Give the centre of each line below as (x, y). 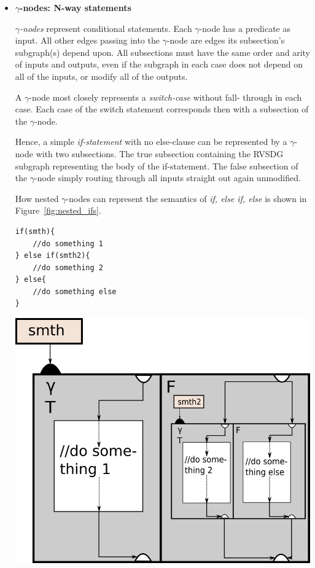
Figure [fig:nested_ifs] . (58, 210)
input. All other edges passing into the (87, 40)
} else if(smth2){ (52, 256)
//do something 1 (68, 243)
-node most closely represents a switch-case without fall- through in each (165, 97)
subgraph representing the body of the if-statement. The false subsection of (157, 165)
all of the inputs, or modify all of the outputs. (101, 76)
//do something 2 (68, 267)
